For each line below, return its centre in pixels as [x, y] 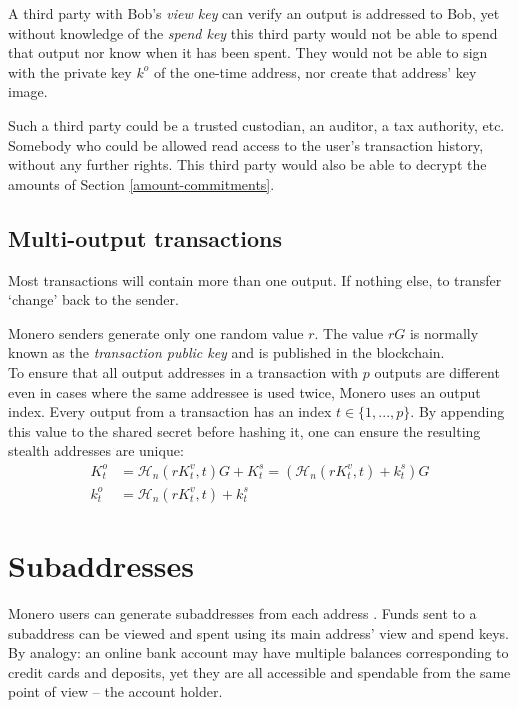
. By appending [457, 411]
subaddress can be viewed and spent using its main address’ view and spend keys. [258, 632]
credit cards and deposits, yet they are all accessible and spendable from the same [259, 671]
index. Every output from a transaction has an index [170, 411]
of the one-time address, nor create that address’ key [315, 71]
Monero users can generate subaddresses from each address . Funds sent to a [242, 613]
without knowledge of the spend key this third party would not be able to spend [253, 32]
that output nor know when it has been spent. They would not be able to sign [248, 52]
